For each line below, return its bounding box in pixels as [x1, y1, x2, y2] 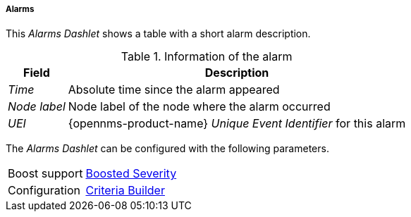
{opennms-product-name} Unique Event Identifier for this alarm [68, 116, 406, 131]
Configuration [8, 183, 80, 198]
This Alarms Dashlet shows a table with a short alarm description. [6, 27, 311, 40]
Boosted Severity [85, 166, 177, 181]
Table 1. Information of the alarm [121, 49, 293, 64]
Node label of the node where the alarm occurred [68, 99, 331, 114]
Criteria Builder [85, 183, 165, 198]
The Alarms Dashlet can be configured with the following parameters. [6, 142, 329, 155]
